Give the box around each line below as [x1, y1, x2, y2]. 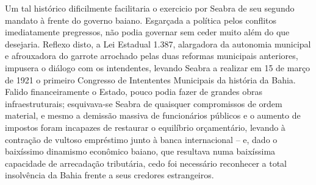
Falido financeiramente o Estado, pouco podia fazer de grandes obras [5, 85, 262, 98]
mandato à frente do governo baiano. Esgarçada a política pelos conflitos [5, 13, 277, 26]
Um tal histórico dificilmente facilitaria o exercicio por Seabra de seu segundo [5, 2, 295, 14]
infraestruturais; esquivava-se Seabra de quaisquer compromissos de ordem [5, 97, 282, 110]
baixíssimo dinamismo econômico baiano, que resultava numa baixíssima [5, 145, 276, 158]
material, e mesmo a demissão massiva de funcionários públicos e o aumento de [5, 109, 301, 122]
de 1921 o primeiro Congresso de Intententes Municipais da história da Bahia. [5, 73, 296, 86]
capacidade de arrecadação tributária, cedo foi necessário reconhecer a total [5, 156, 287, 169]
